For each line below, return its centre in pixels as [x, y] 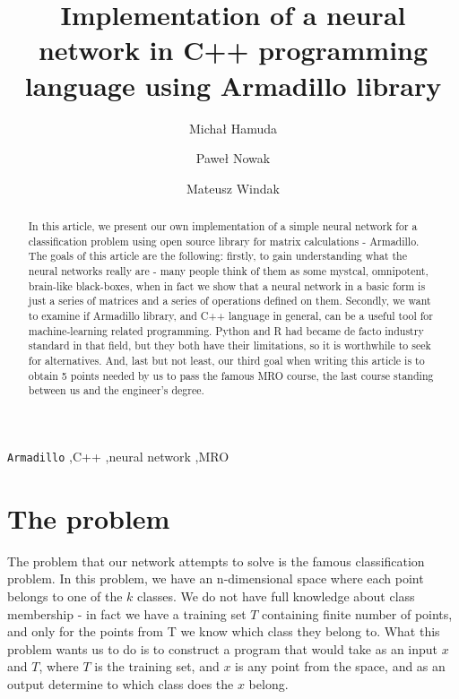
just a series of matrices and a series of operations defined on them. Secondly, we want [229, 301]
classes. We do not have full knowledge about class [276, 595]
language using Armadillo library [233, 85]
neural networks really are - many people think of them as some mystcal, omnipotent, [228, 271]
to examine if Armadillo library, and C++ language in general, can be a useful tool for [230, 316]
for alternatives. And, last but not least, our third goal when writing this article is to [226, 360]
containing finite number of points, [357, 613]
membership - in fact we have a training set [127, 613]
